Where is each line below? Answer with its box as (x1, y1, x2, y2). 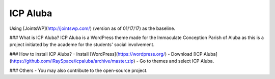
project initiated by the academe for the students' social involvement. (9, 42, 155, 48)
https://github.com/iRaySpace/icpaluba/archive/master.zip (11, 58, 134, 64)
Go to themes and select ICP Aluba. (139, 58, 214, 64)
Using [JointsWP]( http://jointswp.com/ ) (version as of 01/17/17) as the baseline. (9, 25, 176, 31)
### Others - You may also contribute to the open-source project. (9, 67, 148, 73)
